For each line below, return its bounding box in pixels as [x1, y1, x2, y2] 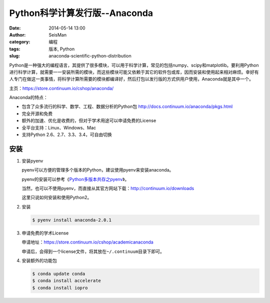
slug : [9, 53, 20, 59]
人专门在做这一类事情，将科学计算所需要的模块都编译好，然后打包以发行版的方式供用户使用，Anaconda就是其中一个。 [9, 76, 253, 82]
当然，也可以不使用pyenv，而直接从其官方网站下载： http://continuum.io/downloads [21, 185, 194, 191]
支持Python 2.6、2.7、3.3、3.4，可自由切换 [21, 131, 112, 137]
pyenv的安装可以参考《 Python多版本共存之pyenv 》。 [21, 176, 129, 182]
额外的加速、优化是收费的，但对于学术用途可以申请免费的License [21, 117, 156, 123]
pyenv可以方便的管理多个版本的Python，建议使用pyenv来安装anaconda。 [21, 167, 174, 173]
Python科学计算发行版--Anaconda [9, 7, 153, 18]
